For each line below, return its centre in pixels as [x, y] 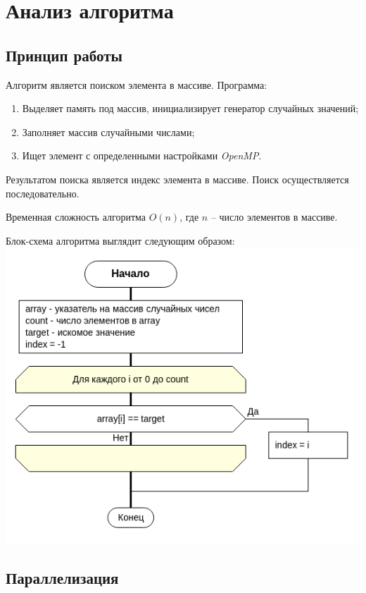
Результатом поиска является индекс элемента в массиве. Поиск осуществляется [177, 179]
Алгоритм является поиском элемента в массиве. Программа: [137, 84]
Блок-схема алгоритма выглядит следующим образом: [120, 240]
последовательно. [43, 193]
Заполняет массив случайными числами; [108, 132]
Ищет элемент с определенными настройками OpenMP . [142, 155]
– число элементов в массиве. [274, 217]
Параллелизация [62, 578]
